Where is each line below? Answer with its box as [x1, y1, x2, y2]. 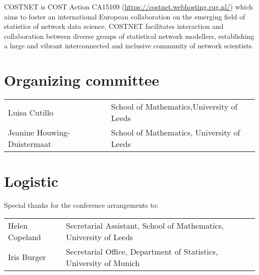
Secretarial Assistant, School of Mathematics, [66, 219, 224, 231]
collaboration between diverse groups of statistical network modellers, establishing [4, 30, 255, 41]
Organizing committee [4, 70, 159, 90]
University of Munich [66, 257, 140, 269]
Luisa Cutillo [8, 106, 53, 118]
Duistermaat [8, 138, 52, 150]
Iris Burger [8, 251, 46, 263]
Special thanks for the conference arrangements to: [4, 200, 159, 210]
